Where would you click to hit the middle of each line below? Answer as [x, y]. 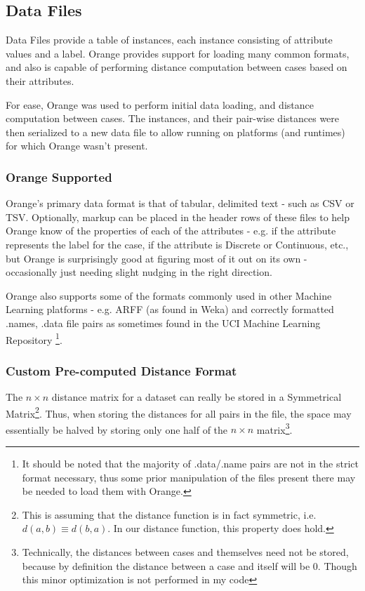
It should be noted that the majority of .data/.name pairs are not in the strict [190, 464]
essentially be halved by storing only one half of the [117, 429]
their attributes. [40, 80]
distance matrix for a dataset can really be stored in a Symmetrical [197, 396]
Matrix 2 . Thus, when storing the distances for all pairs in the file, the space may [179, 412]
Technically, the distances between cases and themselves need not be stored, [185, 552]
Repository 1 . [34, 338]
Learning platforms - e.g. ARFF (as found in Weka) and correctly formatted [170, 309]
